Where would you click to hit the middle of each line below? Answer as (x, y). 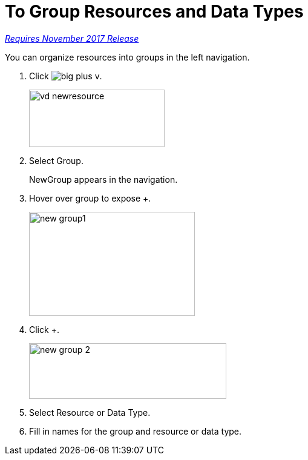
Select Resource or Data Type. (90, 412)
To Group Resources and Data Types (154, 11)
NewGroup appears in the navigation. (103, 179)
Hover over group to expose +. (90, 198)
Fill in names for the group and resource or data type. (136, 431)
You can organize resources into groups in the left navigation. (127, 57)
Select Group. (56, 160)
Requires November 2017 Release (72, 38)
